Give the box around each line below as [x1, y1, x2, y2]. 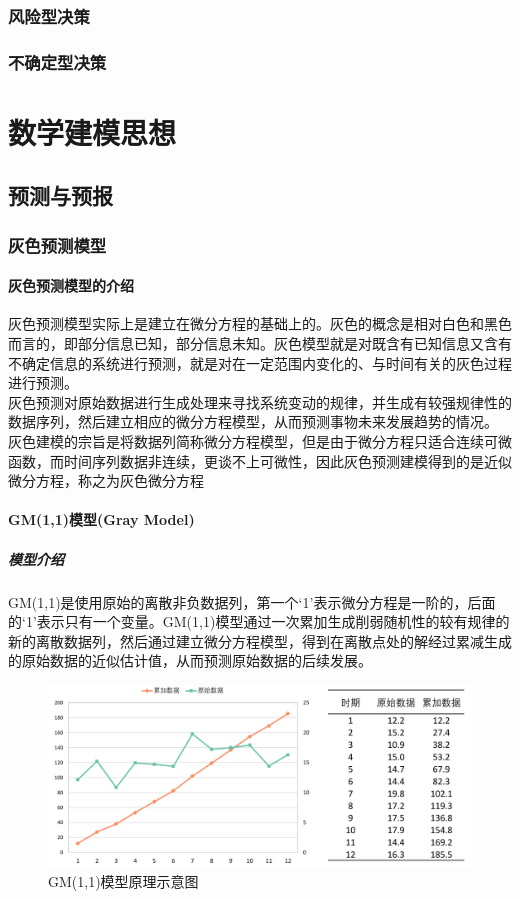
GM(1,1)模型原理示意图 [48, 870, 199, 891]
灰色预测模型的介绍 [8, 275, 134, 296]
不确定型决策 [8, 49, 107, 74]
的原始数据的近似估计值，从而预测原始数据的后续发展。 [8, 650, 372, 671]
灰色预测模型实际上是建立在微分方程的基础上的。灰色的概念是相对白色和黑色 [8, 313, 512, 334]
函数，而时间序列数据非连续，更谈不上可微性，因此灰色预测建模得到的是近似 [8, 450, 512, 471]
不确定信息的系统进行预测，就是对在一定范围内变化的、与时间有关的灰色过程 [8, 352, 512, 373]
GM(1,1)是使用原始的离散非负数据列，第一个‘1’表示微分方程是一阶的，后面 [8, 591, 496, 612]
